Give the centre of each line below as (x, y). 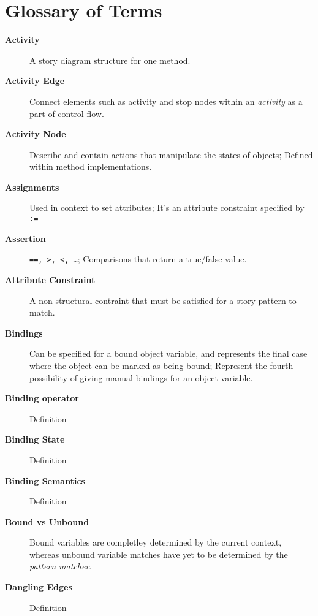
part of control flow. (67, 113)
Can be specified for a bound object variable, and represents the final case (168, 353)
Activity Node (36, 134)
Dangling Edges (39, 587)
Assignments (32, 187)
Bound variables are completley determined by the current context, (156, 542)
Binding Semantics (45, 480)
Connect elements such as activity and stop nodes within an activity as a (166, 101)
